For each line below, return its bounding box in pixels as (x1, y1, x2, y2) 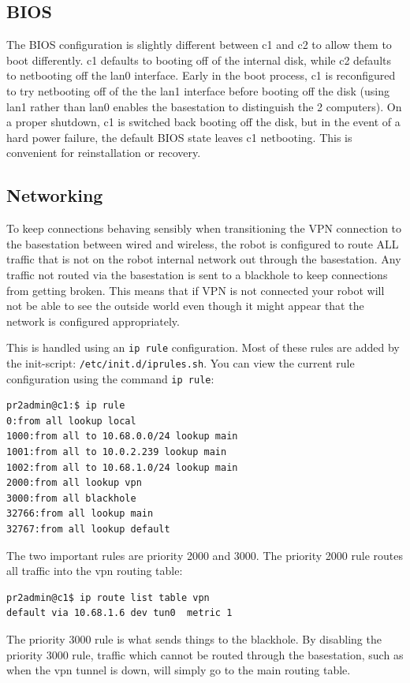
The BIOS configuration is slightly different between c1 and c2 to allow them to (6, 36, 392, 53)
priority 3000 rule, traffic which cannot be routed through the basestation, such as (6, 646, 404, 662)
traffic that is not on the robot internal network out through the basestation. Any (6, 251, 401, 267)
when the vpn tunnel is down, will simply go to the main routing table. (6, 662, 351, 678)
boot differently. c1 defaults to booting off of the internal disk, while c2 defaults (6, 51, 392, 68)
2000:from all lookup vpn (6, 477, 142, 489)
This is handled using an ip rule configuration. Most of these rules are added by (6, 339, 400, 356)
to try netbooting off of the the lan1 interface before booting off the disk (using (6, 82, 390, 99)
